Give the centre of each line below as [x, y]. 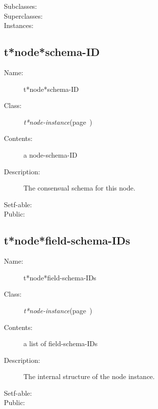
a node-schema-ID [50, 154]
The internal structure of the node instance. [89, 376]
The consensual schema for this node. [79, 188]
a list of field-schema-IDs [61, 343]
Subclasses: [21, 6]
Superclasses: [23, 15]
